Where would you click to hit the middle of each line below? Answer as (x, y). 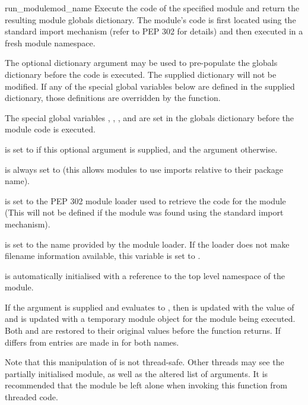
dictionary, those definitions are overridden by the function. (113, 98)
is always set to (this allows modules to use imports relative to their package (144, 169)
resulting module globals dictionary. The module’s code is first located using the (150, 19)
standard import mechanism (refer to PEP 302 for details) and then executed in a (154, 31)
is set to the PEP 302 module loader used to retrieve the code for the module (145, 200)
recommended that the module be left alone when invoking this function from (146, 385)
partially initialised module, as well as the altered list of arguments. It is (136, 373)
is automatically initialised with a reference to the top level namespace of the (145, 275)
